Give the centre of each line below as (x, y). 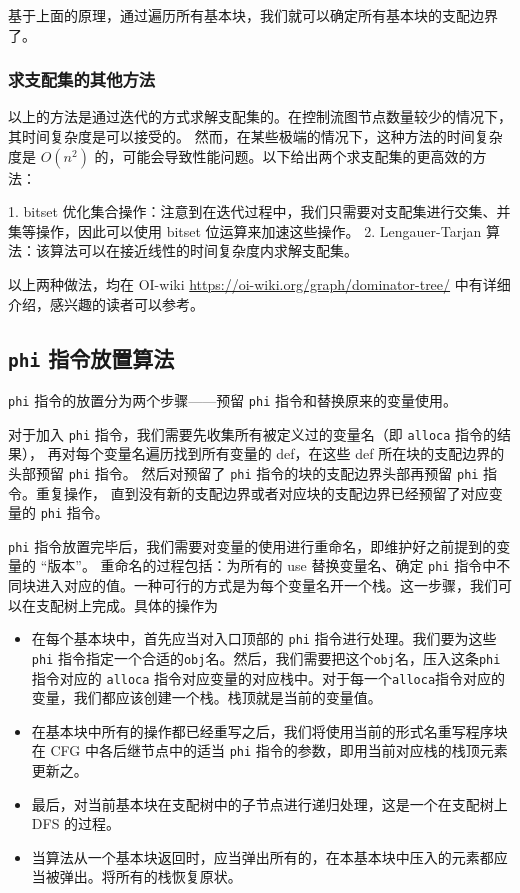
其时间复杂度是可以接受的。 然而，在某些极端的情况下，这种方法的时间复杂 (255, 136)
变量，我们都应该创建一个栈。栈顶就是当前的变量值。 (206, 697)
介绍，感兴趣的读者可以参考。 (106, 303)
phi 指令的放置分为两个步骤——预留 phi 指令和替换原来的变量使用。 (232, 399)
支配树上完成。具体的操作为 (126, 604)
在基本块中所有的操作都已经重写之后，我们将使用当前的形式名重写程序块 (269, 730)
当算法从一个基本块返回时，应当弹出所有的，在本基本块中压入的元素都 (262, 856)
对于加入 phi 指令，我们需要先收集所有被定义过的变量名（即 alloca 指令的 (253, 433)
